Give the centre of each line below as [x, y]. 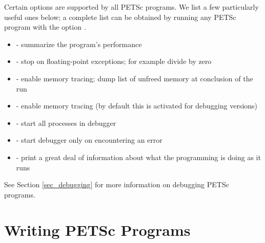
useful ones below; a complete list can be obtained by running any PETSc [120, 17]
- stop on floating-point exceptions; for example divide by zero [114, 61]
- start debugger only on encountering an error [89, 140]
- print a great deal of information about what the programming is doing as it [138, 157]
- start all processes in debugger [66, 123]
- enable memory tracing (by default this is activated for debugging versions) [137, 106]
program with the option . [45, 27]
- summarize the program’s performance [79, 44]
